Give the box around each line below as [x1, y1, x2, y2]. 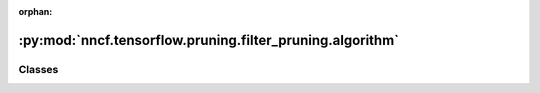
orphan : [18, 6, 53, 17]
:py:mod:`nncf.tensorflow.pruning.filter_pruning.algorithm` [18, 31, 400, 49]
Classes [18, 62, 59, 76]
